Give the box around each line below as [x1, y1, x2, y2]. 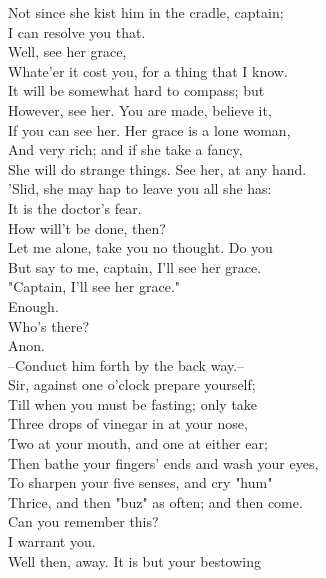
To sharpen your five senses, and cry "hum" [8, 472, 273, 493]
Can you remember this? [8, 511, 159, 532]
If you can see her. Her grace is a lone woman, [8, 119, 291, 140]
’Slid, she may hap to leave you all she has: [8, 178, 272, 199]
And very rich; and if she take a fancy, [8, 139, 243, 160]
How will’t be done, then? [8, 217, 166, 238]
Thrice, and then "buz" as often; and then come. [8, 491, 303, 512]
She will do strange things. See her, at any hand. [8, 158, 307, 179]
